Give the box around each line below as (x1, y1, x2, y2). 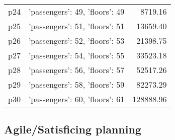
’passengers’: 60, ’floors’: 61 (28, 93, 125, 105)
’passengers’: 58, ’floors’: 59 (28, 79, 125, 90)
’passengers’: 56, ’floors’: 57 (28, 64, 125, 76)
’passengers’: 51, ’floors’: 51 (28, 20, 125, 32)
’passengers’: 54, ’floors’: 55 (28, 49, 125, 61)
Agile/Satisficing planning (4, 121, 141, 137)
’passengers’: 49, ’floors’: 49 (28, 6, 125, 17)
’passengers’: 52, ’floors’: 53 (28, 35, 125, 46)
